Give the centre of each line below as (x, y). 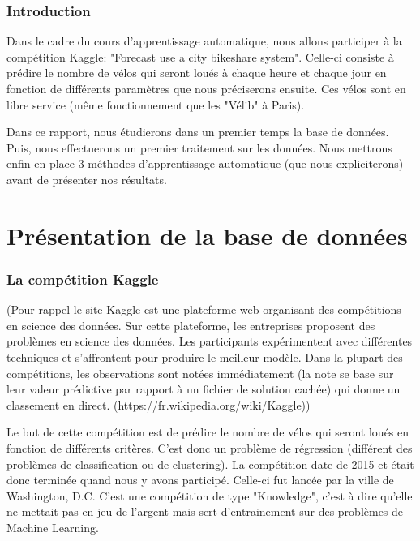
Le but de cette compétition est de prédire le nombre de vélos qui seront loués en (208, 432)
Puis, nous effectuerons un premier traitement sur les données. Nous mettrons (199, 147)
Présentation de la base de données (207, 235)
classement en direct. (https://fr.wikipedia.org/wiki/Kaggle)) (159, 404)
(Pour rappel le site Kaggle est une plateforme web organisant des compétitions (204, 309)
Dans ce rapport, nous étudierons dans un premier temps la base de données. (198, 132)
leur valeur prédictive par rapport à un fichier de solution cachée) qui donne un (204, 389)
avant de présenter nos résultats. (87, 179)
